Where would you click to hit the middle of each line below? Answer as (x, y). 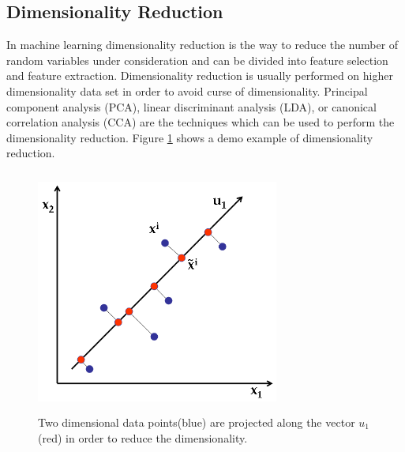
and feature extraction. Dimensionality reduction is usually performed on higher (200, 75)
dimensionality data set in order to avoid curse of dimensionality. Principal (187, 90)
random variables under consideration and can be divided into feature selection (197, 60)
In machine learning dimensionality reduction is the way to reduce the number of (202, 45)
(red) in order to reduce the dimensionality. (143, 437)
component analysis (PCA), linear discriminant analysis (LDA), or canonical (191, 106)
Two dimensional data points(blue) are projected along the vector (197, 422)
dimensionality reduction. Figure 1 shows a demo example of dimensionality (190, 137)
